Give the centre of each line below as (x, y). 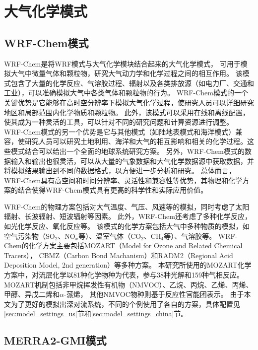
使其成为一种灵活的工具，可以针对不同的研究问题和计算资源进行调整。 (119, 122)
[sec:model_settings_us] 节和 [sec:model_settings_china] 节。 (96, 314)
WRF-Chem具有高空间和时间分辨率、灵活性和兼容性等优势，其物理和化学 (123, 180)
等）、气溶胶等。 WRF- (201, 236)
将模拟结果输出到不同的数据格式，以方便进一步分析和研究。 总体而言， (120, 171)
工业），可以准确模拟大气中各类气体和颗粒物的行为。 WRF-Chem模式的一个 (126, 93)
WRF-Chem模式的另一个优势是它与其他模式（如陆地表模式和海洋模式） (120, 131)
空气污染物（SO (30, 236)
